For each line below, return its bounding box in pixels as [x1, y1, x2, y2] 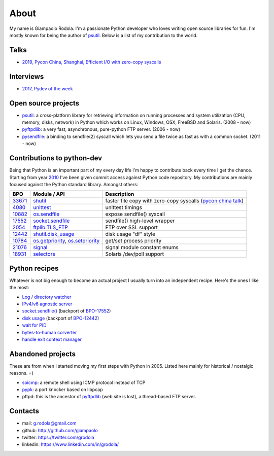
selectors [33, 251, 55, 258]
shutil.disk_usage [33, 231, 75, 238]
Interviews [9, 72, 44, 81]
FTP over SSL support [105, 224, 158, 231]
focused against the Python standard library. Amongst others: [9, 181, 139, 187]
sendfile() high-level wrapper [105, 217, 175, 224]
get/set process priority [105, 237, 162, 244]
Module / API [33, 191, 65, 198]
